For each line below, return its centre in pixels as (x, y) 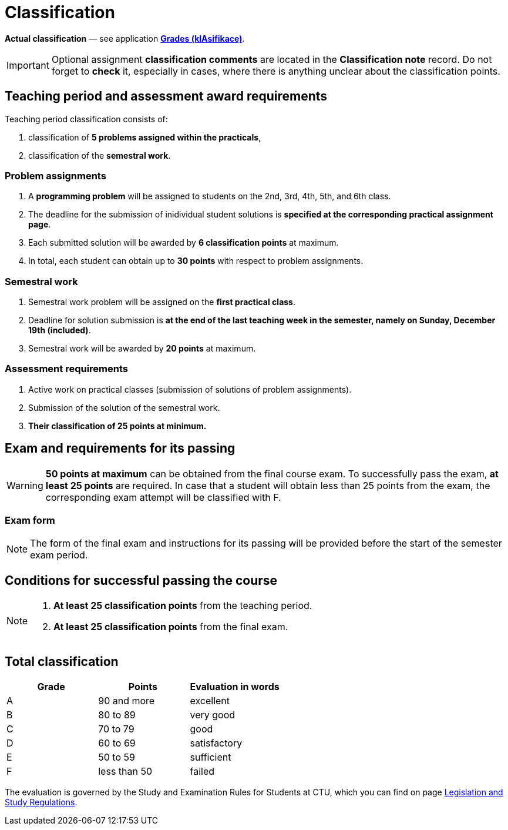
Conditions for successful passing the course (141, 580)
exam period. (59, 555)
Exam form (30, 521)
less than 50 (125, 772)
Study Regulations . (41, 802)
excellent (210, 701)
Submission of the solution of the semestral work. (124, 407)
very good (213, 715)
